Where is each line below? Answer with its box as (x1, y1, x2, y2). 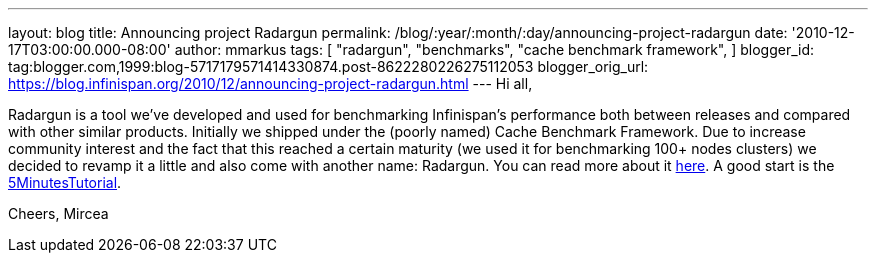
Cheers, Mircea (8, 205, 109, 222)
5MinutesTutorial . (8, 174, 122, 191)
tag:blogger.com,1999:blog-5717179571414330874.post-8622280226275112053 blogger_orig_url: (8, 58, 649, 75)
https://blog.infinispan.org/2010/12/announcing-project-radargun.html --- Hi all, (8, 75, 533, 92)
